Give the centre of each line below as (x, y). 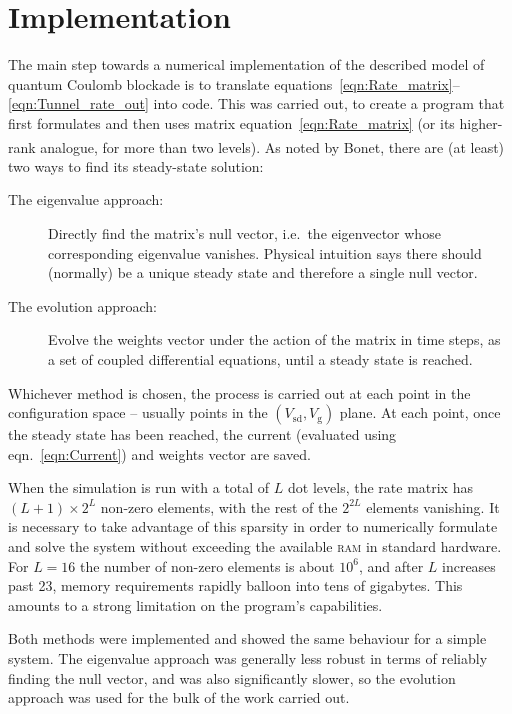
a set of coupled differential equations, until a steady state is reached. (260, 358)
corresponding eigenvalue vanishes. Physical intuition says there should (265, 252)
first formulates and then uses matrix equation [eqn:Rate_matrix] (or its (231, 122)
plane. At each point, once (420, 412)
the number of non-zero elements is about (207, 565)
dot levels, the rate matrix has (380, 487)
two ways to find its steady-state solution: (136, 165)
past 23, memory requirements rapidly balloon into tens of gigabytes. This (235, 585)
